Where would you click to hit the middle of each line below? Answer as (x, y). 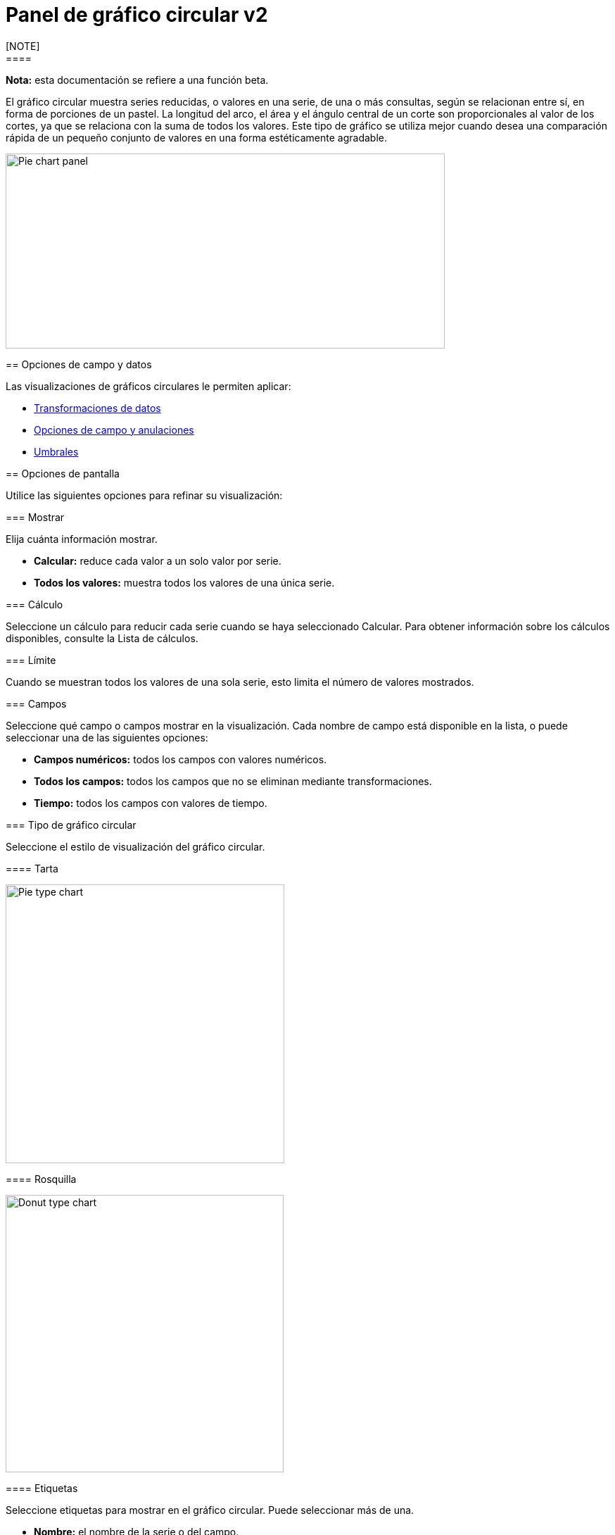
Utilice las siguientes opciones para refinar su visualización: (144, 495)
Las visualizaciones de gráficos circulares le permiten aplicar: (148, 386)
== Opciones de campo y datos (79, 364)
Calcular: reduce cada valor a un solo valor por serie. (158, 560)
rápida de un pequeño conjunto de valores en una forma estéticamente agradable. (196, 137)
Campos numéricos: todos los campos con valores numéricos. (180, 759)
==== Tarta (32, 868)
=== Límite (31, 660)
